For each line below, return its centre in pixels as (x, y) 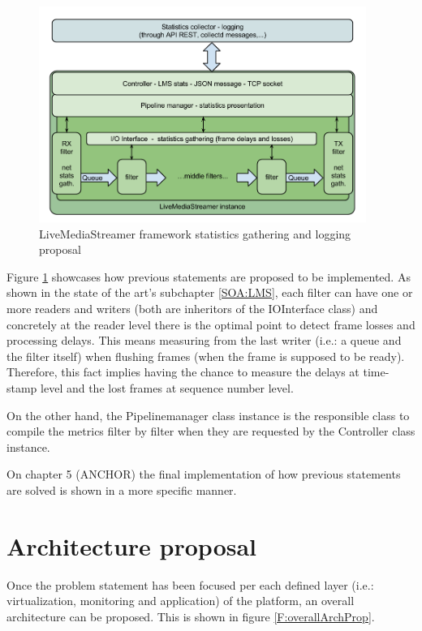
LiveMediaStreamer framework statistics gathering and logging (195, 233)
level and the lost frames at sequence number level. (167, 387)
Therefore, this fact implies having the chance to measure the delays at (183, 372)
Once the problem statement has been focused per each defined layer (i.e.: (190, 584)
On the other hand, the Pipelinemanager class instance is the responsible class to (208, 415)
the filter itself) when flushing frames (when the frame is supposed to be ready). (206, 356)
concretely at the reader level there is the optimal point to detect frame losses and (211, 324)
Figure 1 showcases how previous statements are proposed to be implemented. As (209, 276)
